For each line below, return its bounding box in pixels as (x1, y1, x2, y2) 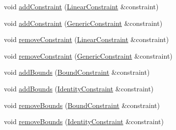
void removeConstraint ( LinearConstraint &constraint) (4, 34, 169, 44)
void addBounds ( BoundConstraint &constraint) (4, 67, 150, 77)
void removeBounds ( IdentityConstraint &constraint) (4, 116, 164, 127)
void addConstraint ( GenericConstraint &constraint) (4, 18, 163, 28)
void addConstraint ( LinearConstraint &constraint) (4, 1, 159, 11)
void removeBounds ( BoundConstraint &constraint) (4, 100, 160, 110)
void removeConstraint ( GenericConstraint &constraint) (4, 50, 173, 61)
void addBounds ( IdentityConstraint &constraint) (4, 83, 154, 93)
